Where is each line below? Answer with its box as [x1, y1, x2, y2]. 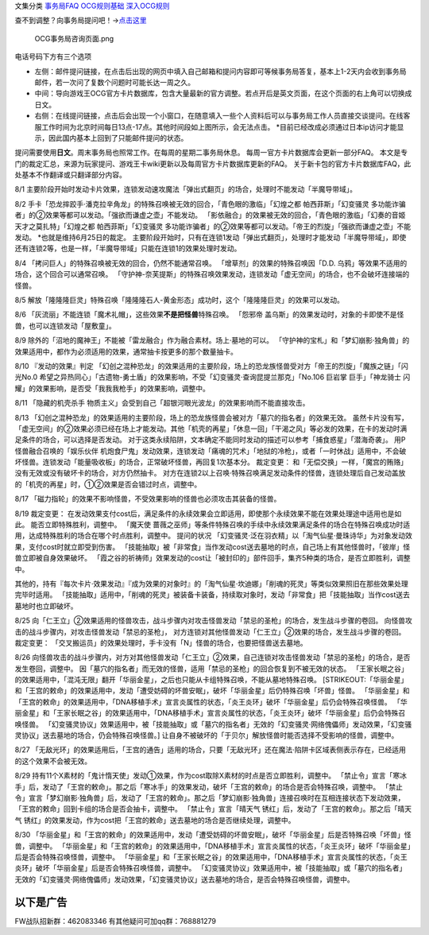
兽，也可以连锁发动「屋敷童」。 [14, 320, 116, 330]
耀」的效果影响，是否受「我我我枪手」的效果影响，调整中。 [14, 383, 210, 393]
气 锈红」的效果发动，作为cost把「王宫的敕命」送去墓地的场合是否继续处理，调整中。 [14, 815, 296, 824]
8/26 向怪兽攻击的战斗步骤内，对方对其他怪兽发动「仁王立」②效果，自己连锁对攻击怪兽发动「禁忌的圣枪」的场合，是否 [14, 653, 411, 662]
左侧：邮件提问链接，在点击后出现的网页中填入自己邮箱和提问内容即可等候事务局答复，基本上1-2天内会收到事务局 [34, 66, 407, 76]
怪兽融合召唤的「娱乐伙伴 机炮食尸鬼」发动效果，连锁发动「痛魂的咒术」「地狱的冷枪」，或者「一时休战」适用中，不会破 [14, 446, 407, 456]
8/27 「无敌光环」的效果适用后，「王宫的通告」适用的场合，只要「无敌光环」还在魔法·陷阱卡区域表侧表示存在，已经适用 [14, 745, 407, 755]
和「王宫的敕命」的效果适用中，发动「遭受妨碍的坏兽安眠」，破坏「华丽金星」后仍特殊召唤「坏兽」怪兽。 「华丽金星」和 [14, 686, 410, 696]
